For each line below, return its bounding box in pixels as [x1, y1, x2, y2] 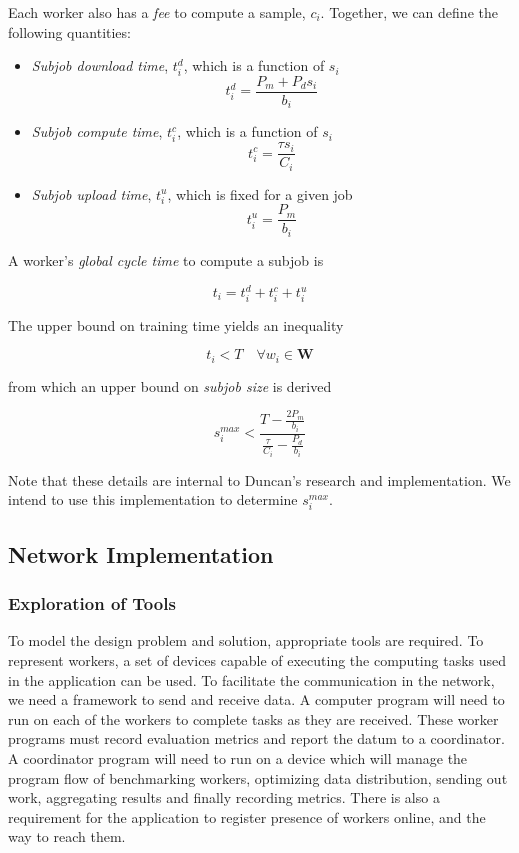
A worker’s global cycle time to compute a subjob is [8, 249, 324, 270]
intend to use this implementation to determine [8, 489, 298, 510]
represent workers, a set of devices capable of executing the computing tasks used [8, 650, 507, 670]
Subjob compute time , [31, 121, 163, 142]
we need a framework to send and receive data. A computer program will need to [8, 689, 505, 710]
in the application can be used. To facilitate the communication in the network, [8, 669, 495, 690]
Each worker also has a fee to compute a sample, [8, 2, 306, 22]
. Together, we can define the [320, 2, 498, 22]
